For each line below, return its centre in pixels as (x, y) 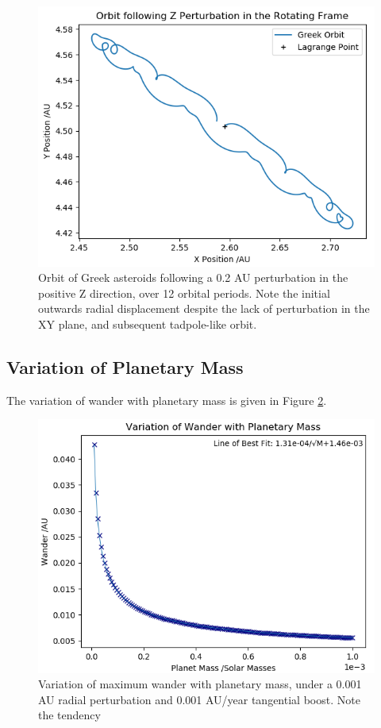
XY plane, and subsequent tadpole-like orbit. (148, 324)
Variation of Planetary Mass (125, 367)
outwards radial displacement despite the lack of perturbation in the (204, 308)
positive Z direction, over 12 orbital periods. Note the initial (184, 293)
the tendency (69, 715)
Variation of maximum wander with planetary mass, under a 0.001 (200, 684)
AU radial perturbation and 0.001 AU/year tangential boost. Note (199, 699)
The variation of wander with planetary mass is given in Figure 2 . (167, 400)
